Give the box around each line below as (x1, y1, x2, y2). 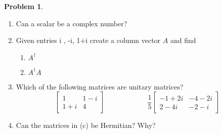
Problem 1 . (4, 1, 43, 11)
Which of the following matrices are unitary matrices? (16, 81, 184, 92)
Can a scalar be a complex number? (16, 18, 127, 28)
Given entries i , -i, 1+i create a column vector (16, 35, 161, 46)
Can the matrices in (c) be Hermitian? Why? (16, 120, 156, 130)
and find (170, 35, 196, 46)
